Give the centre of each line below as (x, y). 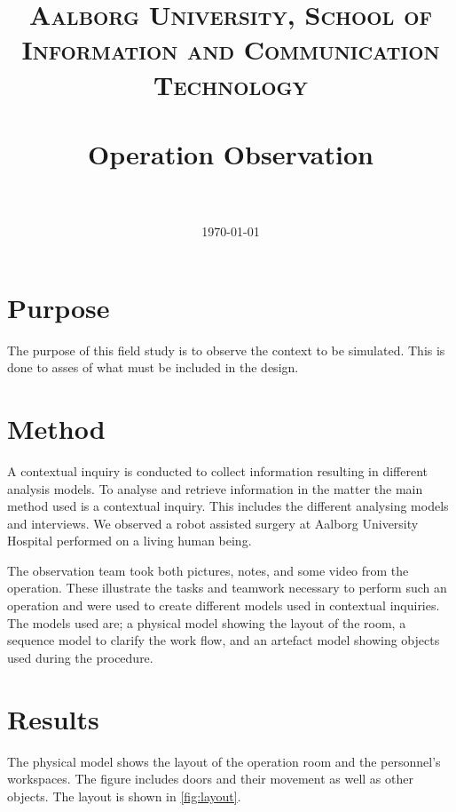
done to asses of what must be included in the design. (153, 367)
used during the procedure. (80, 657)
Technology (231, 84)
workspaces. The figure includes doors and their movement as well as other (210, 779)
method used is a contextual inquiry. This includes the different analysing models (228, 506)
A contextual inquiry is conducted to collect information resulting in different (218, 470)
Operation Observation (231, 153)
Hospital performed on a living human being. (130, 541)
